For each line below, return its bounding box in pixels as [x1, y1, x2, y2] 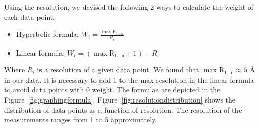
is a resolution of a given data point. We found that [37, 64, 200, 75]
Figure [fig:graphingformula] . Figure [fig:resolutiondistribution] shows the [4, 94, 236, 105]
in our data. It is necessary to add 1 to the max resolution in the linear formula [4, 74, 254, 85]
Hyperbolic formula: [16, 29, 79, 39]
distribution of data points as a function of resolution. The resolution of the [4, 104, 242, 115]
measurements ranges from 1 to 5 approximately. [4, 114, 157, 125]
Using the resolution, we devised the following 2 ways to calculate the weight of [4, 2, 254, 12]
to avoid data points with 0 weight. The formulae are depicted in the [4, 84, 221, 95]
